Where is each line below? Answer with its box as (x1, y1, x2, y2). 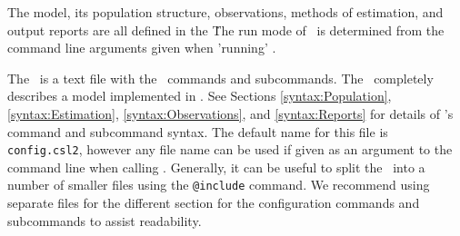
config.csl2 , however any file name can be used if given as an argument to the (7, 140, 453, 159)
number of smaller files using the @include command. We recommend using (7, 175, 430, 194)
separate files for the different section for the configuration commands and (7, 193, 420, 212)
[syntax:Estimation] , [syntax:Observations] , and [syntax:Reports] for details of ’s (7, 103, 454, 123)
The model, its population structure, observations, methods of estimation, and (7, 3, 444, 21)
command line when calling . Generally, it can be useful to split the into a (7, 157, 425, 176)
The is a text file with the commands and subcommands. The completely (7, 68, 434, 87)
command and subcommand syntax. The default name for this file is (7, 122, 388, 141)
